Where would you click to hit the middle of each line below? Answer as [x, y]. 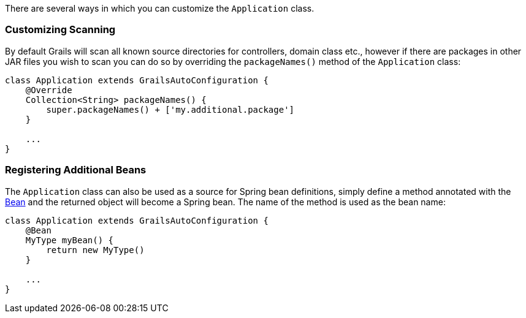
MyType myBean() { [70, 240]
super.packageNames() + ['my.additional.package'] [170, 109]
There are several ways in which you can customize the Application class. [160, 8]
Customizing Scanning [60, 30]
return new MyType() [95, 250]
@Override [49, 90]
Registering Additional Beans [76, 170]
